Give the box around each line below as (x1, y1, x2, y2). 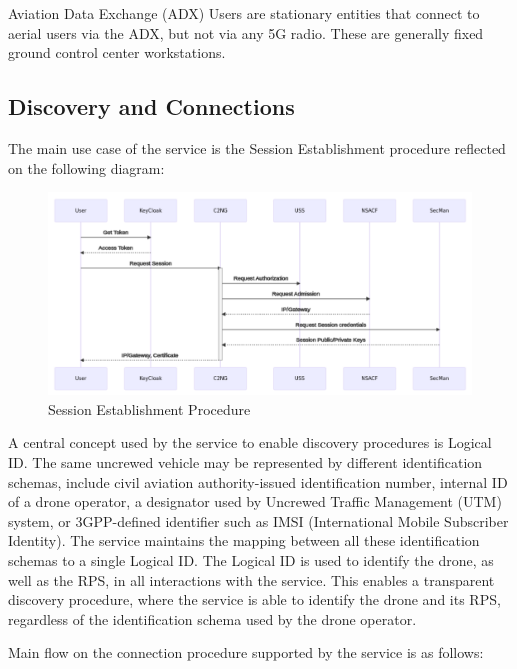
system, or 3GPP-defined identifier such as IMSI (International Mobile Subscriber (8, 510, 509, 531)
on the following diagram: (8, 157, 165, 178)
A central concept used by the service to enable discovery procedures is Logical (8, 432, 492, 453)
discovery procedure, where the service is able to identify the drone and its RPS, (8, 589, 501, 610)
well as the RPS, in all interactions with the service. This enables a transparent (8, 569, 495, 590)
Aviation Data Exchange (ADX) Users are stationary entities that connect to (8, 3, 480, 23)
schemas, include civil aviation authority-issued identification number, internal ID (8, 471, 508, 492)
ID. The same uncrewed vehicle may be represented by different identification (8, 452, 483, 473)
